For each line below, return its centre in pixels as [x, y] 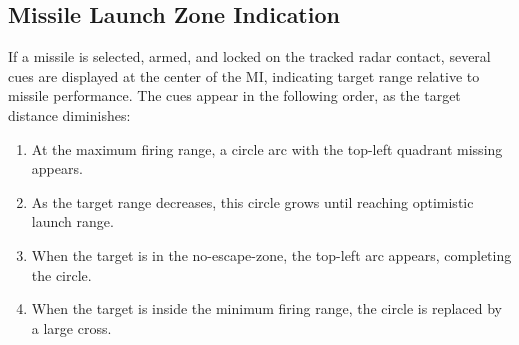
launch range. [72, 221]
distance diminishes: [69, 114]
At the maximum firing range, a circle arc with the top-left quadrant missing [267, 148]
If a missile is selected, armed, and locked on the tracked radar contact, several [249, 56]
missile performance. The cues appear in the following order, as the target [234, 95]
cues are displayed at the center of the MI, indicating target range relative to [244, 75]
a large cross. [71, 327]
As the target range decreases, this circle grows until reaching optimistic [252, 201]
